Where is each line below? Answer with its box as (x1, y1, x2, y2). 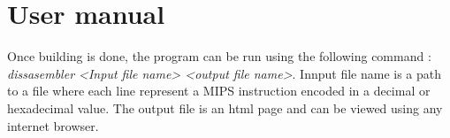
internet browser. (7, 116, 99, 134)
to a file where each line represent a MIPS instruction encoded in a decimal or (7, 81, 431, 100)
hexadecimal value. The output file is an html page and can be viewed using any (7, 98, 443, 117)
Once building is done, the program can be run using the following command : (7, 47, 431, 65)
